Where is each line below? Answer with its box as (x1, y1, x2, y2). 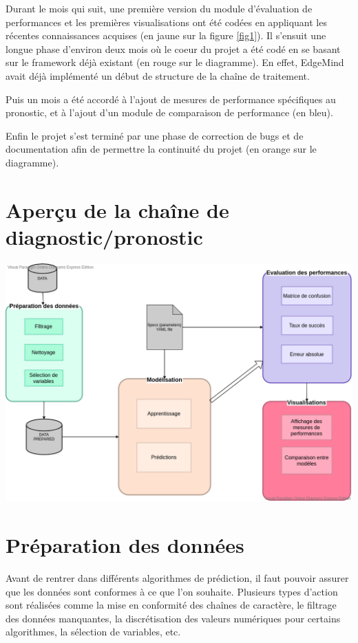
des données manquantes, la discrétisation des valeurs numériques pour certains (6, 611, 341, 625)
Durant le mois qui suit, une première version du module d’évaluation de (6, 1, 313, 15)
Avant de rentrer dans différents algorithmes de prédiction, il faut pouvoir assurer (6, 571, 349, 585)
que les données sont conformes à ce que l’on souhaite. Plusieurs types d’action (6, 584, 338, 598)
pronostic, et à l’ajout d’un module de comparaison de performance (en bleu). (6, 105, 333, 120)
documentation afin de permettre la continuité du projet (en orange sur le (6, 142, 317, 156)
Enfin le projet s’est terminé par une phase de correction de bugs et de (6, 128, 304, 142)
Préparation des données (6, 531, 244, 559)
